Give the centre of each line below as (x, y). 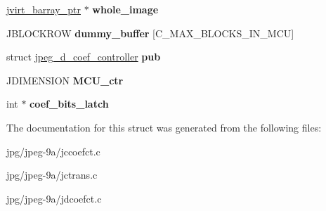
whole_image (125, 9)
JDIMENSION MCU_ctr (65, 80)
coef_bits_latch (69, 104)
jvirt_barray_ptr (44, 9)
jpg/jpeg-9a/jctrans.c (52, 175)
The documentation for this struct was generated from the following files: (164, 127)
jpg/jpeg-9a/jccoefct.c (53, 151)
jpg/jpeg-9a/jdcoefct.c (54, 198)
